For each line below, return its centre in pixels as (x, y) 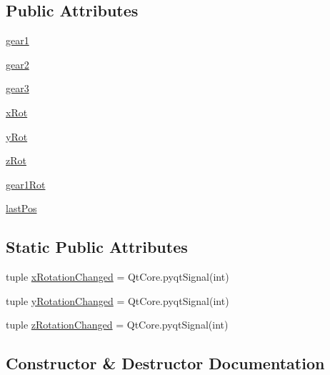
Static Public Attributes (97, 247)
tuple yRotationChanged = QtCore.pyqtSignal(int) (117, 300)
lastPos (21, 208)
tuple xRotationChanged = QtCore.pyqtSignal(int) (117, 277)
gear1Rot (26, 184)
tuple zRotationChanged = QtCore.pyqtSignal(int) (117, 325)
